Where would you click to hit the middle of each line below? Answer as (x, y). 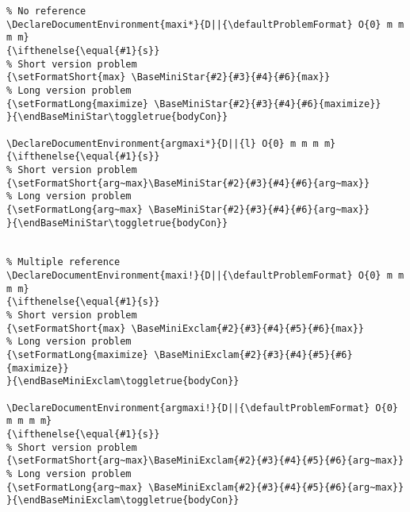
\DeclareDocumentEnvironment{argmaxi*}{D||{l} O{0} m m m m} (171, 143)
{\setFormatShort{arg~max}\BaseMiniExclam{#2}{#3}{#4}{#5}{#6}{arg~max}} (205, 461)
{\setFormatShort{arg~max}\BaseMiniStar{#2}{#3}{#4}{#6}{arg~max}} (188, 183)
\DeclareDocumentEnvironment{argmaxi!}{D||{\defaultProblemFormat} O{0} (202, 408)
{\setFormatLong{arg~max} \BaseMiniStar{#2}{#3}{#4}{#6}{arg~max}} (188, 209)
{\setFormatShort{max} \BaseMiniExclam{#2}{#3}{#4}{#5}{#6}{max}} (186, 328)
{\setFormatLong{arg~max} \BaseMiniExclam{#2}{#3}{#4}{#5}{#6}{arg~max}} (205, 487)
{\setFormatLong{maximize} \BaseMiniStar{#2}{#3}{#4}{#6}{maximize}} (194, 104)
